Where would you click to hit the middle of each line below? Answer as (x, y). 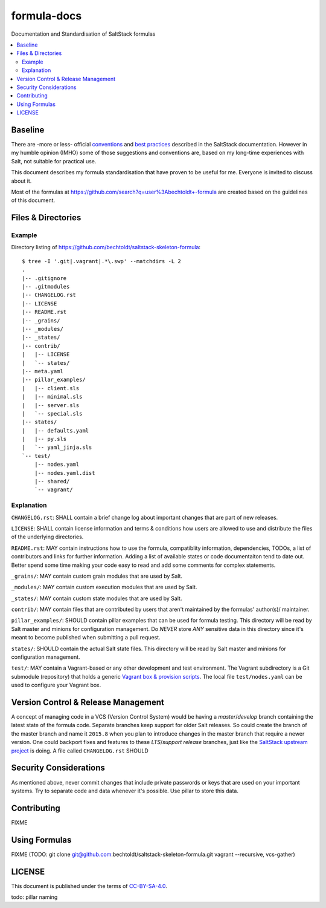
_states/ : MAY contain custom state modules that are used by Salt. (97, 598)
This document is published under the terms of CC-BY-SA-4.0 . (89, 886)
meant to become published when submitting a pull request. (86, 638)
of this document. (33, 200)
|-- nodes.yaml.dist (65, 473)
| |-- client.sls (51, 388)
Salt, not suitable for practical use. (54, 161)
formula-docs (46, 16)
